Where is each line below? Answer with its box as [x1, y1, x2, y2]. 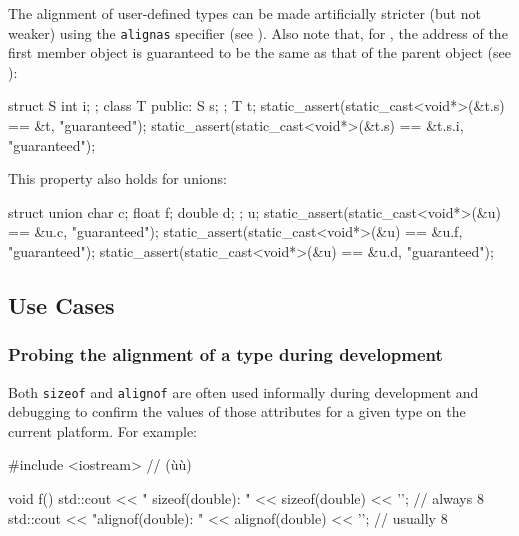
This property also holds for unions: [8, 168, 228, 189]
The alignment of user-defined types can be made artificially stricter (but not [8, 3, 481, 23]
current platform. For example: [8, 420, 197, 441]
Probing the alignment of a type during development [8, 342, 443, 367]
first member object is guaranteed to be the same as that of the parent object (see [8, 42, 511, 63]
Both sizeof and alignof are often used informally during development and [8, 381, 479, 402]
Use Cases [8, 289, 115, 320]
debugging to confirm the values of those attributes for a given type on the [8, 401, 466, 422]
